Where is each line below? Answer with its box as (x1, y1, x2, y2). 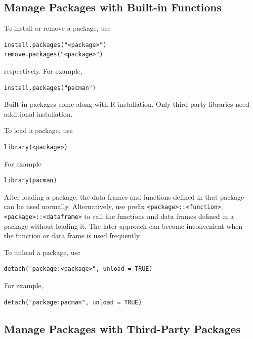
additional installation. (4, 108, 73, 119)
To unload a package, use (4, 247, 81, 257)
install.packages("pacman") (4, 84, 96, 91)
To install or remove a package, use (4, 23, 111, 33)
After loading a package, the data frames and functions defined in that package (4, 191, 244, 202)
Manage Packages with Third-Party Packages (4, 321, 241, 336)
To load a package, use (4, 125, 73, 135)
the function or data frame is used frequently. (4, 230, 141, 241)
